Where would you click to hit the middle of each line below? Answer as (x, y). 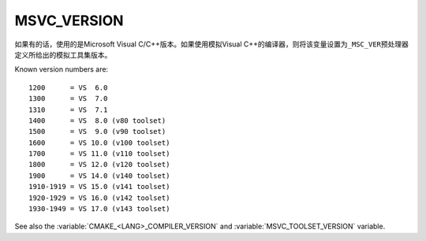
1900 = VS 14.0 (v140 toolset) (99, 176)
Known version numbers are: (62, 69)
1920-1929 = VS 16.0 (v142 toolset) (99, 198)
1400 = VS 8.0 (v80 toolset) (97, 120)
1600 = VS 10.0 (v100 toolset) (99, 143)
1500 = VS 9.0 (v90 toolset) (97, 132)
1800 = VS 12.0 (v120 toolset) (99, 165)
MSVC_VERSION (69, 20)
